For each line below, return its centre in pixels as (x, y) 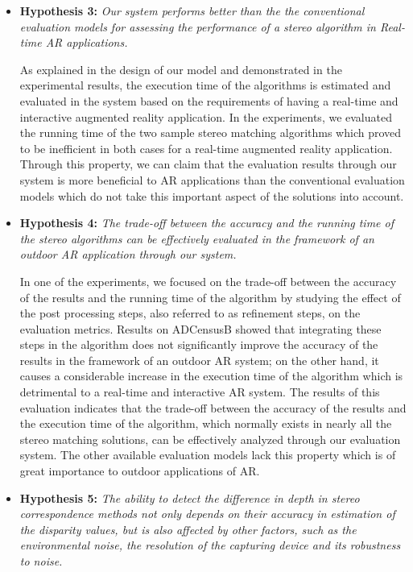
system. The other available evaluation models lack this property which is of (208, 455)
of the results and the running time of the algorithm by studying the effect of (210, 297)
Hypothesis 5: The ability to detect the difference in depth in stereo (190, 497)
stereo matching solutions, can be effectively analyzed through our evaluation (210, 439)
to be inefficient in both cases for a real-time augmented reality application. (206, 148)
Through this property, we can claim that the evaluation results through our (208, 164)
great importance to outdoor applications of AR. (140, 471)
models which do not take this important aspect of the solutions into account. (212, 195)
